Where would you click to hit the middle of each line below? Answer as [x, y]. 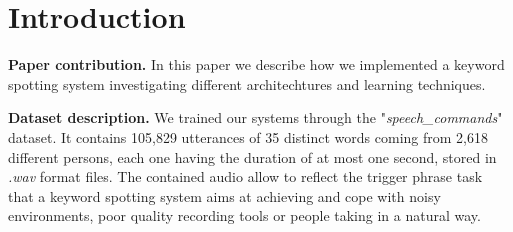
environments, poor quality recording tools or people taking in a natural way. [244, 215]
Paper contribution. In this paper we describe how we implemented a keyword [256, 64]
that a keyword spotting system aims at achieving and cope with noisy [224, 195]
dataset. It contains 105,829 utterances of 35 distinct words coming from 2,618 [248, 136]
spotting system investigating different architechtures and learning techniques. [247, 83]
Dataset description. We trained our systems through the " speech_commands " [255, 117]
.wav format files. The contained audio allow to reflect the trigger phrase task [245, 176]
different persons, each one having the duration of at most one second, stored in [252, 156]
